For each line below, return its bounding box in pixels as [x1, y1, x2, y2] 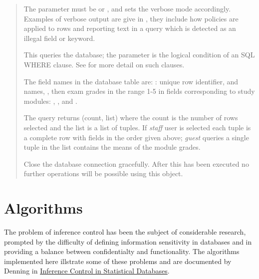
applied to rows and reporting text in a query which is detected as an [23, 23, 236, 33]
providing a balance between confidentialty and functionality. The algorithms [4, 246, 240, 257]
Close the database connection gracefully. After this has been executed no [23, 158, 249, 169]
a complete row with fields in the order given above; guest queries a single [23, 132, 249, 142]
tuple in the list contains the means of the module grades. [23, 142, 201, 152]
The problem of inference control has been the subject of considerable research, [4, 227, 246, 237]
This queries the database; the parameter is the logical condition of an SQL [23, 49, 255, 60]
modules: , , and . [23, 95, 77, 106]
